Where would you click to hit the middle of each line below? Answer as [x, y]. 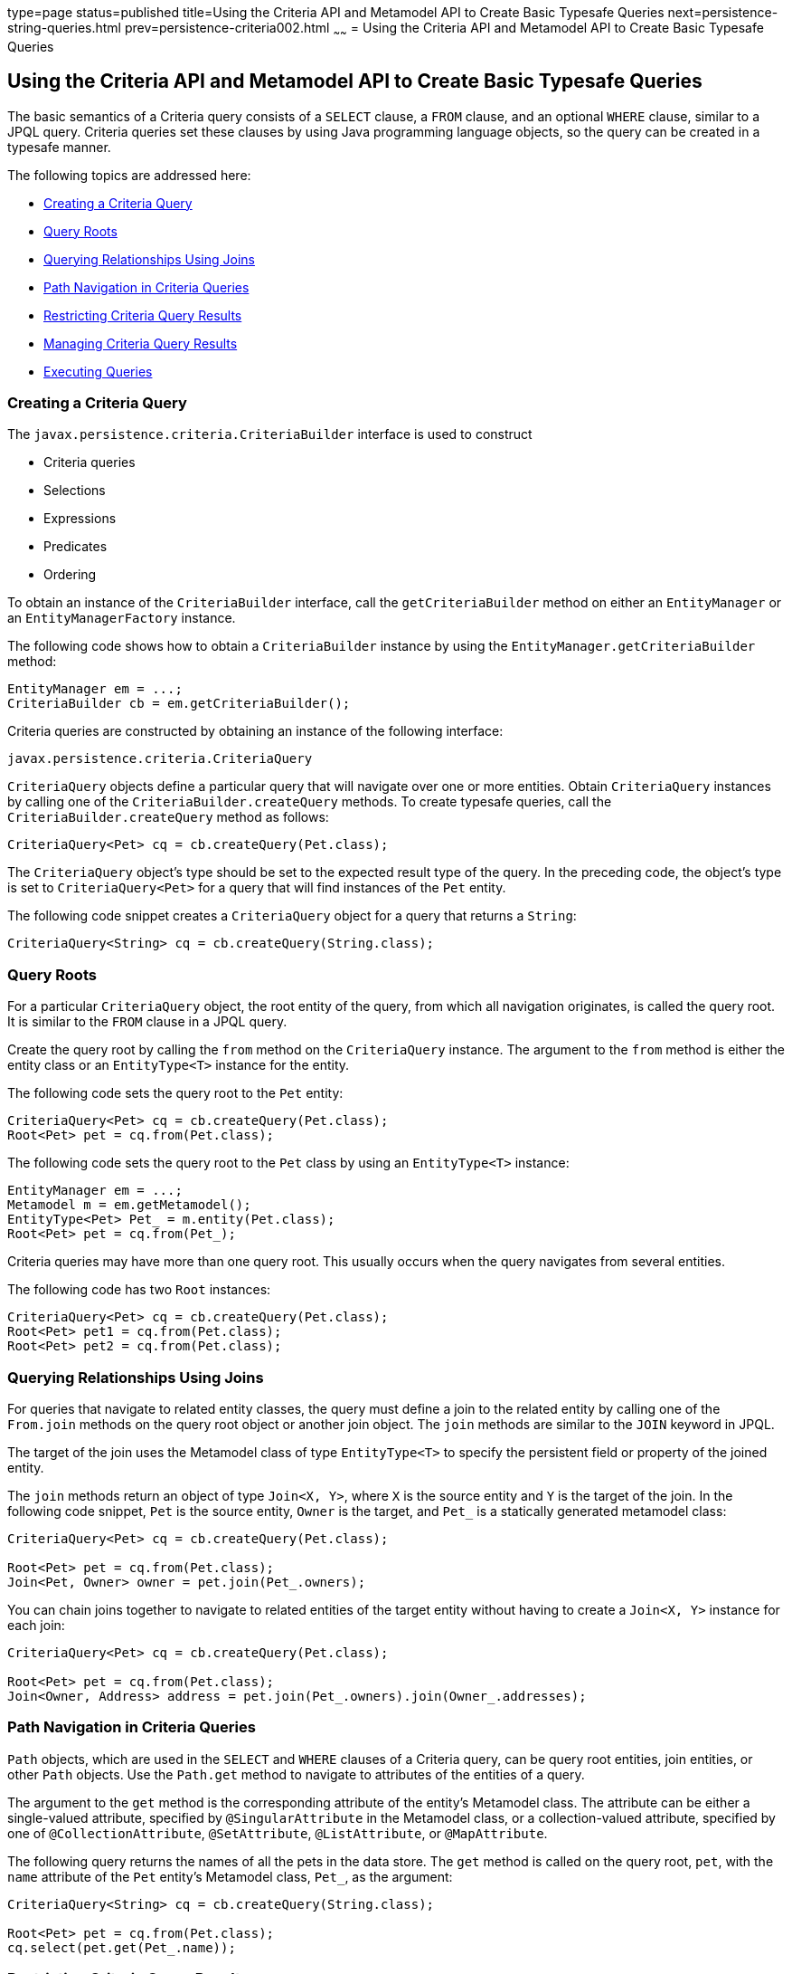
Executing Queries [98, 371]
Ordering [70, 575]
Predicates [75, 547]
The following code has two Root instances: [139, 1290]
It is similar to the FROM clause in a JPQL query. [147, 1022]
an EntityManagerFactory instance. [122, 618]
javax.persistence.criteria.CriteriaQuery [160, 759]
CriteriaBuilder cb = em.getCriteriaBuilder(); [179, 704]
